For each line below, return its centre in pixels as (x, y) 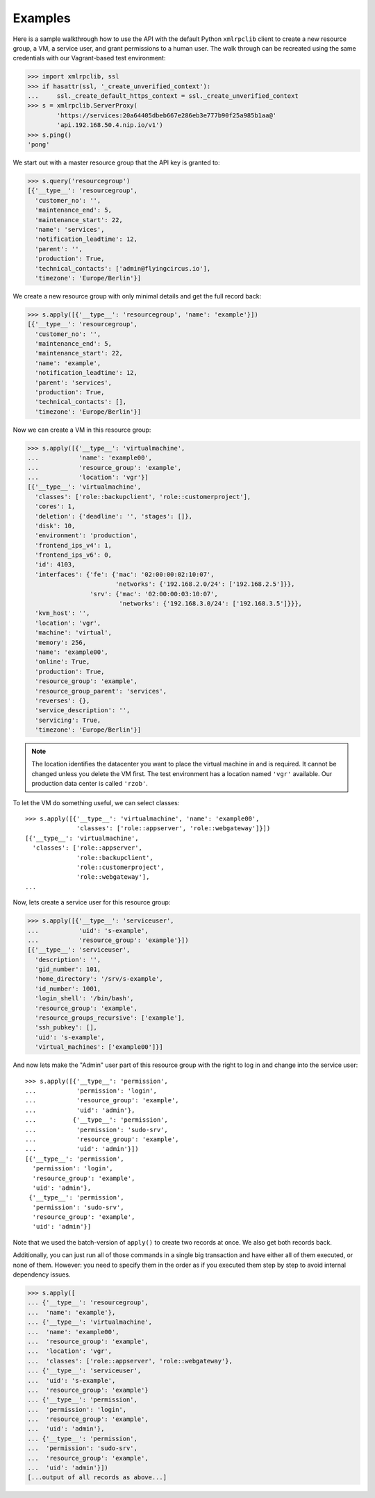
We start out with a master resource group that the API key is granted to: (116, 162)
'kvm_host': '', (62, 613)
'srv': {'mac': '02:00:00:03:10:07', (153, 594)
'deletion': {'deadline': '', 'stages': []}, (114, 516)
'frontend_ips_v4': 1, (74, 545)
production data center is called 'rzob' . (90, 784)
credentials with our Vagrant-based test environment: (89, 58)
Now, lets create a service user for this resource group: (92, 902)
